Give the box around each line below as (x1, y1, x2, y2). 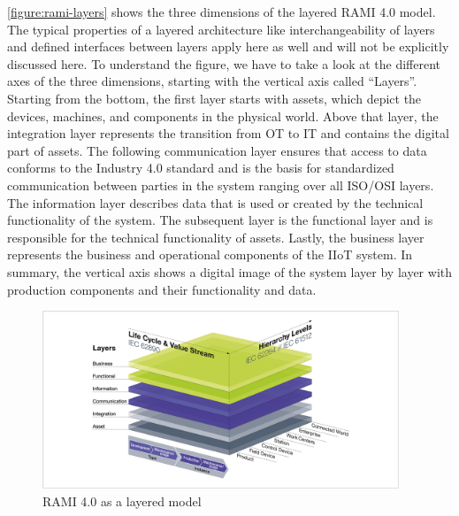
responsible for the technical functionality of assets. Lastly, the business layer (7, 227, 425, 246)
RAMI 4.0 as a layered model (42, 492, 202, 511)
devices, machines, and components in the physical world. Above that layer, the (7, 106, 439, 125)
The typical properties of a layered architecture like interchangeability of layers (7, 19, 435, 38)
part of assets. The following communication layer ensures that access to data (7, 141, 427, 159)
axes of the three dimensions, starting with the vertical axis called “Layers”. (7, 72, 417, 90)
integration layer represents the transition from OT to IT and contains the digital (7, 124, 449, 142)
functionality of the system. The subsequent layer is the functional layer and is (7, 211, 433, 229)
